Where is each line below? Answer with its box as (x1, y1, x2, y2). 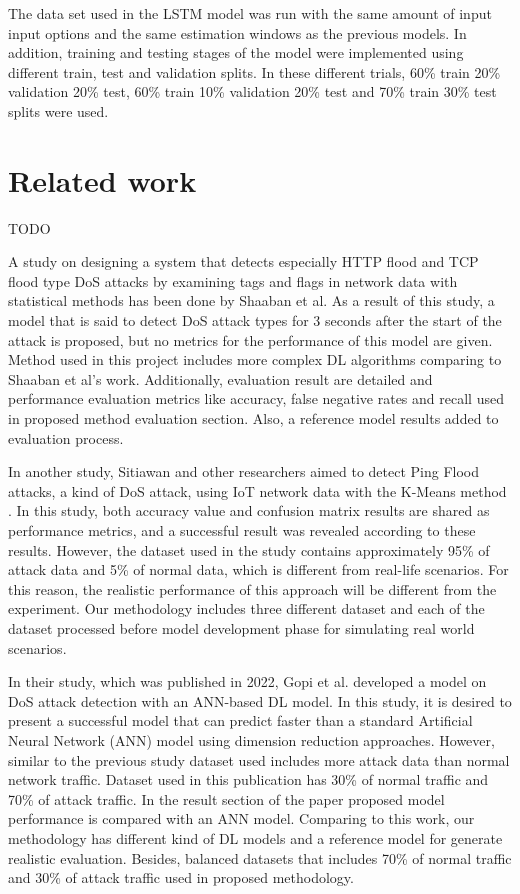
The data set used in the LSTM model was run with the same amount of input (8, 3, 492, 23)
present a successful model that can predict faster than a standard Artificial (8, 710, 473, 731)
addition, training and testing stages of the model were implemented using (8, 42, 464, 63)
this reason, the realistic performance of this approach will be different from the (8, 578, 497, 599)
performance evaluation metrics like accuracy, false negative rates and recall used (8, 388, 504, 409)
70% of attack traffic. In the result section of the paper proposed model (8, 788, 445, 809)
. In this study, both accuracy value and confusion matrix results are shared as (8, 500, 490, 521)
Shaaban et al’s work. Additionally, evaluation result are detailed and (8, 368, 433, 389)
